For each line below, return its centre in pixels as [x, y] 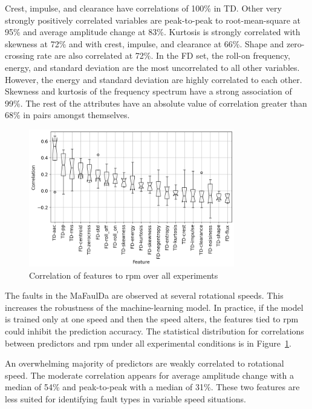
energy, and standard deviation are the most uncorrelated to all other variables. [152, 67]
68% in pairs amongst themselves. [67, 115]
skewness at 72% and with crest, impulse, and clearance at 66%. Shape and [145, 43]
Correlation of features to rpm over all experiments [124, 275]
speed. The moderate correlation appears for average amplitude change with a [149, 375]
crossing [20, 55]
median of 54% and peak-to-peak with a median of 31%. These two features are [152, 387]
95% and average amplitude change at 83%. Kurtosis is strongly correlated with [153, 32]
